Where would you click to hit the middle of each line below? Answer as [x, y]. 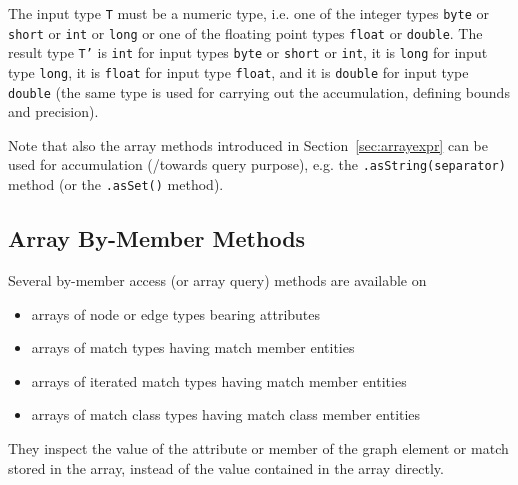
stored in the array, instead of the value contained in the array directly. [226, 467]
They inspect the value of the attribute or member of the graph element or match [258, 447]
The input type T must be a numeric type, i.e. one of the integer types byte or [248, 13]
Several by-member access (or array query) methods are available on [217, 279]
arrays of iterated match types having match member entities [219, 380]
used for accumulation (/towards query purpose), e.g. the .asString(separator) [257, 164]
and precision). [53, 111]
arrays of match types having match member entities [193, 347]
